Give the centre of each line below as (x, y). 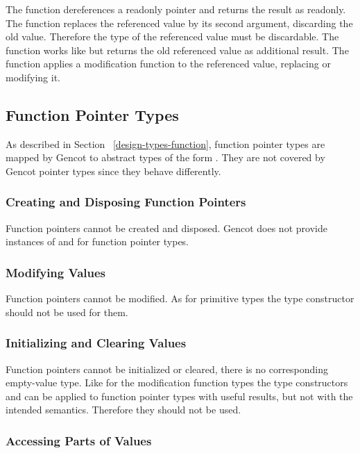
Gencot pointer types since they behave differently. (113, 171)
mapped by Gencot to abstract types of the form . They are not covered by (165, 157)
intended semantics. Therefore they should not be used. (123, 410)
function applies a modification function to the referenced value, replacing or (168, 64)
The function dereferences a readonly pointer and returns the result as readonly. (176, 9)
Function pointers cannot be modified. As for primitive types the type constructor (180, 298)
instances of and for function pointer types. (97, 241)
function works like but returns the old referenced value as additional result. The (177, 50)
